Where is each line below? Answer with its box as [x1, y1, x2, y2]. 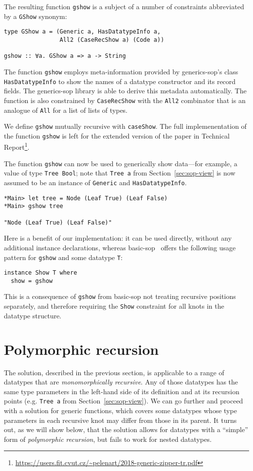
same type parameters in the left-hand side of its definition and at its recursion [4, 386, 240, 396]
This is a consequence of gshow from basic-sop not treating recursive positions [4, 291, 236, 301]
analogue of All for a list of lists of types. [4, 105, 128, 115]
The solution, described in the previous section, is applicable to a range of [4, 367, 224, 377]
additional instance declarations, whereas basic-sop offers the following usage [4, 242, 236, 252]
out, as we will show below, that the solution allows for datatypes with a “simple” [4, 424, 248, 435]
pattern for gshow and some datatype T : [4, 252, 123, 262]
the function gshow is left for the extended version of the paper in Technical [4, 130, 230, 140]
